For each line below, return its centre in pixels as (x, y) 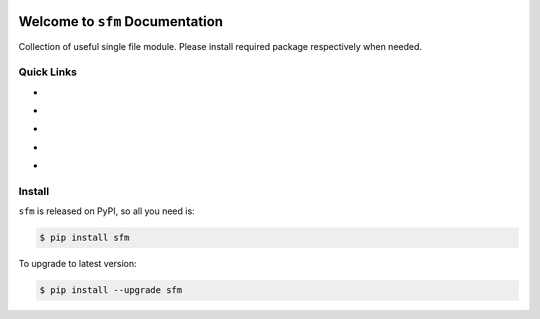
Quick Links (47, 72)
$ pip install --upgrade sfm (111, 290)
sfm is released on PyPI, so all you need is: (106, 211)
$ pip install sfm (84, 238)
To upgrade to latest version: (77, 264)
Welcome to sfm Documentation (121, 21)
